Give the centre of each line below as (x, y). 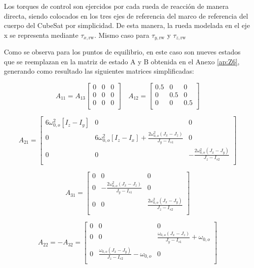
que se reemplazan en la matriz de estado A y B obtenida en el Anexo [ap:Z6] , (122, 61)
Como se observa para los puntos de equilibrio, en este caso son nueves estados (122, 52)
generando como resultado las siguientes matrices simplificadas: (99, 71)
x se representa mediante (41, 35)
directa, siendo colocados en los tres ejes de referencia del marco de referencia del (126, 15)
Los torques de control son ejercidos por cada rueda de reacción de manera (116, 6)
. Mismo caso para (122, 35)
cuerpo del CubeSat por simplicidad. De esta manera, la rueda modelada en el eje (127, 25)
